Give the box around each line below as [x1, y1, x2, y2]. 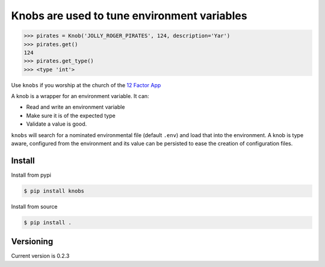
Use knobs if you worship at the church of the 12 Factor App [11, 81, 161, 88]
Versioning [11, 236, 54, 247]
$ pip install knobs [23, 187, 84, 194]
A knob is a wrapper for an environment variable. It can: [11, 93, 150, 100]
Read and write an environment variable [26, 103, 125, 111]
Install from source [11, 203, 58, 210]
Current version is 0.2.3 [11, 253, 70, 260]
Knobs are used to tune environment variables [11, 9, 247, 22]
